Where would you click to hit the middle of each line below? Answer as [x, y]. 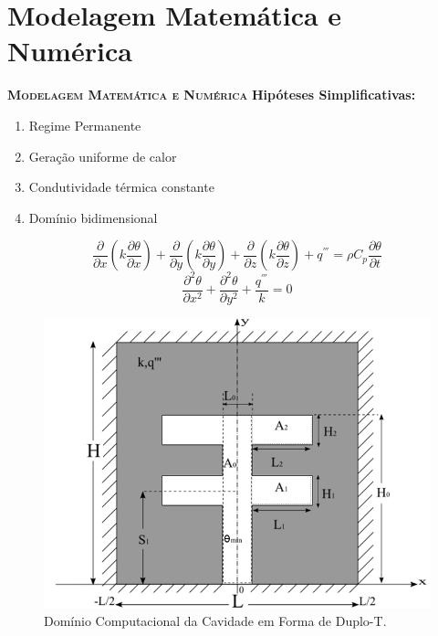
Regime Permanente [85, 125]
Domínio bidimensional [93, 217]
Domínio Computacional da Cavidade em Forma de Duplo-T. [215, 621]
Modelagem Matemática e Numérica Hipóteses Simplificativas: [212, 95]
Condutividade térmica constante [121, 187]
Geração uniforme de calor [103, 156]
